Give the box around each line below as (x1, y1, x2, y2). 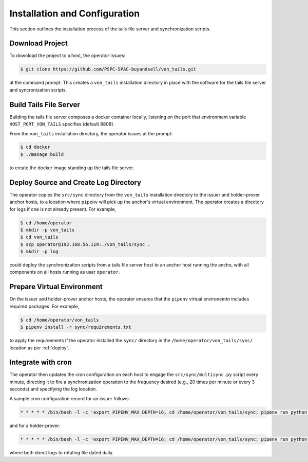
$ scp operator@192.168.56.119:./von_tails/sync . (20, 241, 151, 247)
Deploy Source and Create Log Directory (9, 178, 141, 187)
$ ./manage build (20, 151, 64, 157)
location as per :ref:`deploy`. (9, 345, 69, 351)
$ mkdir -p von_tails (20, 227, 75, 233)
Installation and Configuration (9, 8, 140, 19)
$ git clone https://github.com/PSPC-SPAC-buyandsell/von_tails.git (20, 66, 197, 72)
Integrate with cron (9, 358, 72, 367)
